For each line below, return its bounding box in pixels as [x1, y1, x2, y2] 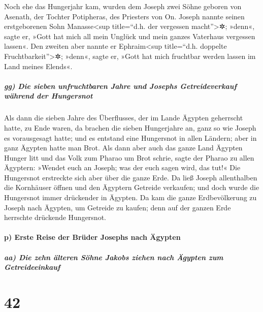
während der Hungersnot [4, 90, 93, 101]
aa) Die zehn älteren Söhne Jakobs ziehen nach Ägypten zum [4, 252, 223, 262]
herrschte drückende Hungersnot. [4, 212, 106, 223]
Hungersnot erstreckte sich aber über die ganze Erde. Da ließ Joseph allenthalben [4, 172, 257, 182]
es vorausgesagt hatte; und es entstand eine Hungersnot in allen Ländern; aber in [4, 132, 257, 143]
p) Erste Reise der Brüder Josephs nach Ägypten [4, 232, 181, 242]
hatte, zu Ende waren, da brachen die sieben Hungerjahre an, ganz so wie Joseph [4, 122, 256, 133]
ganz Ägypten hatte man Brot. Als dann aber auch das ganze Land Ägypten [4, 142, 243, 153]
